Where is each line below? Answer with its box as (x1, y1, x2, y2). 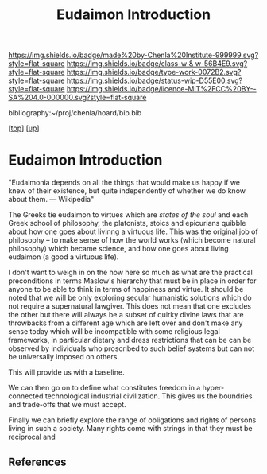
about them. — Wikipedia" (8, 195, 95, 204)
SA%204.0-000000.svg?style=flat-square (8, 93, 147, 103)
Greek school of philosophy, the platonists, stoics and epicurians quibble (8, 219, 246, 228)
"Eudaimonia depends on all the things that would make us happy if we (8, 177, 241, 188)
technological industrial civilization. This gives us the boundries (44, 391, 253, 401)
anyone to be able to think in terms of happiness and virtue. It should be (8, 285, 244, 294)
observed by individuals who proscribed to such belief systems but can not (8, 344, 255, 353)
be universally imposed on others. (8, 352, 119, 362)
